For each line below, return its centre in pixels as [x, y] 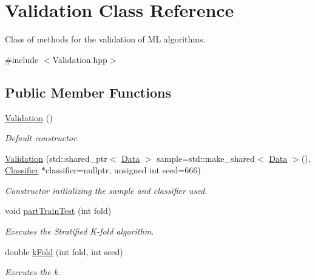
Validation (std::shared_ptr [56, 158]
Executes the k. [33, 272]
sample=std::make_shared [206, 158]
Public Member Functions [88, 92]
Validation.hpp [80, 59]
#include [22, 59]
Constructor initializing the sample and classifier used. [106, 190]
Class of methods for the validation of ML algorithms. [105, 39]
